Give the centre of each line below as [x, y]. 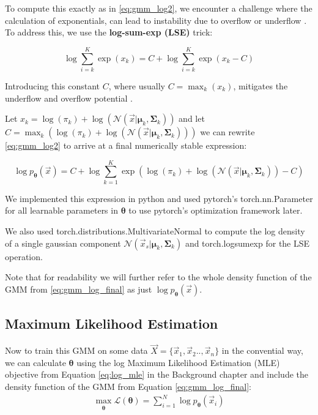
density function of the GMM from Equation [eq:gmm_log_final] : [128, 386]
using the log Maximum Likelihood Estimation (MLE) [178, 362]
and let [192, 118]
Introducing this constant [52, 85]
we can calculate [35, 362]
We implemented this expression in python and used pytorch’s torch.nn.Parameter [159, 198]
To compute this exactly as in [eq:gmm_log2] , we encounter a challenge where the [159, 8]
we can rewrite [227, 132]
